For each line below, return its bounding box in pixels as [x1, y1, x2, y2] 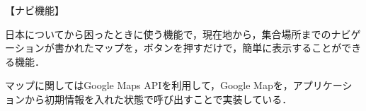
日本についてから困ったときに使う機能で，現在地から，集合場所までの [5, 26, 331, 41]
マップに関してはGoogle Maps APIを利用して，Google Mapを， [5, 78, 293, 93]
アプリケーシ [292, 78, 353, 93]
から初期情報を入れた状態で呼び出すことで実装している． [24, 91, 292, 106]
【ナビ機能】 [5, 3, 64, 17]
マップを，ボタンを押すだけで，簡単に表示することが [93, 40, 342, 55]
